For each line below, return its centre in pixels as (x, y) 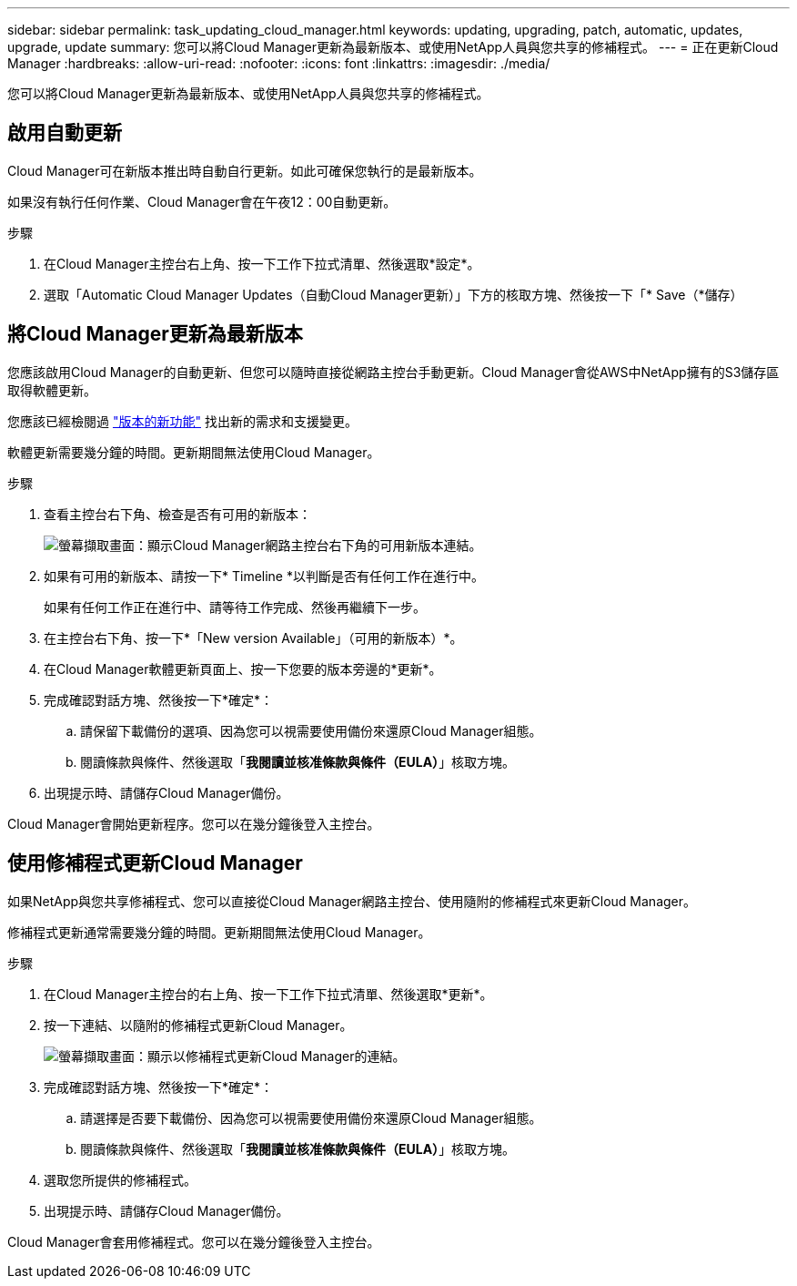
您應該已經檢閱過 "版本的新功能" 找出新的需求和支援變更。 (182, 421)
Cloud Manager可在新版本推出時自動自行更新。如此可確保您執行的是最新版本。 (245, 170)
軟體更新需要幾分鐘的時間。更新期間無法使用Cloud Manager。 (194, 452)
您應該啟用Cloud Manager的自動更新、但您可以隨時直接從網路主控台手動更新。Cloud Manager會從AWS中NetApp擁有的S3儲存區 (393, 372)
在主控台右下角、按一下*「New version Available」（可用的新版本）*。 (253, 638)
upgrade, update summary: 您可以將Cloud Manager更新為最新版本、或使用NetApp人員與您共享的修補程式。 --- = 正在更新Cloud (393, 47)
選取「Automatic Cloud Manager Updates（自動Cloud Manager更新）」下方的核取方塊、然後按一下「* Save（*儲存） (393, 294)
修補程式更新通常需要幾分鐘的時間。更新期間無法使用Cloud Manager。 (219, 932)
